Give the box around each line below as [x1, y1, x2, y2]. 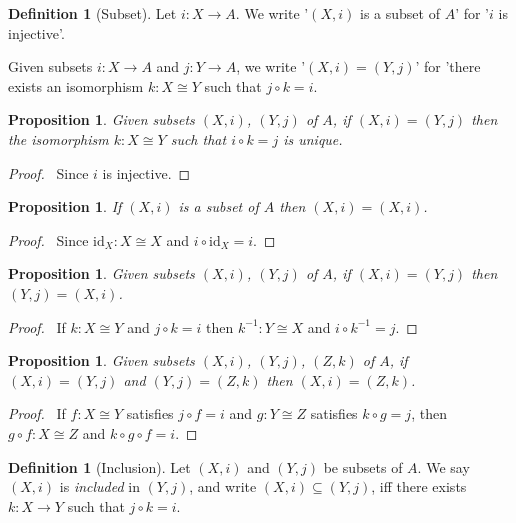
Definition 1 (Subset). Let [8, 3, 177, 23]
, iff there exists [371, 476, 467, 497]
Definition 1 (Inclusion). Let [8, 456, 191, 477]
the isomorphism [8, 128, 109, 149]
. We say [417, 456, 470, 477]
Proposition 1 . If [8, 196, 122, 217]
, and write [189, 476, 257, 497]
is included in [59, 476, 140, 497]
